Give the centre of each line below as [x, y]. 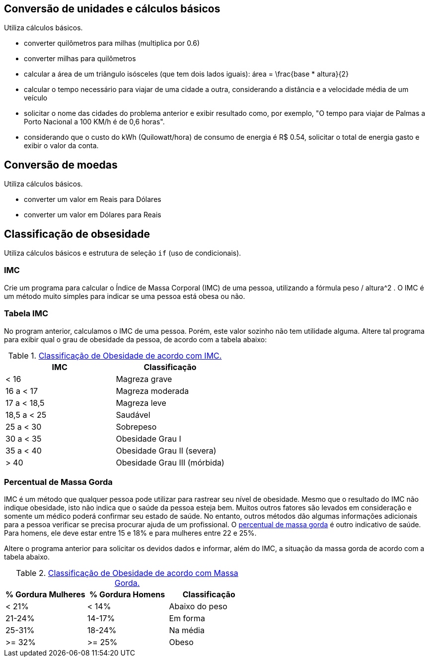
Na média [187, 630]
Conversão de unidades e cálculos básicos [112, 9]
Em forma [187, 618]
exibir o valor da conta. [61, 146]
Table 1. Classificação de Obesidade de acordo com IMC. [115, 355]
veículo [36, 98]
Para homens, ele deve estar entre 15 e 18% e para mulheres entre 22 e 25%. [130, 533]
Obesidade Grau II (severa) [166, 450]
